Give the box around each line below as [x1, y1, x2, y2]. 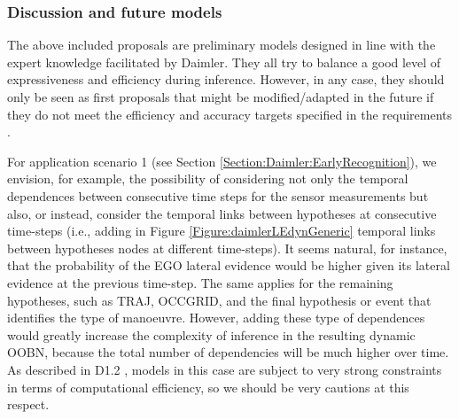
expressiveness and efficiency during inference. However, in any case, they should [7, 70, 445, 89]
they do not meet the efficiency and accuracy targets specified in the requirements [7, 105, 452, 123]
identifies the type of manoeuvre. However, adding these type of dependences [7, 308, 425, 327]
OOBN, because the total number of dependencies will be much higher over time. [7, 343, 449, 361]
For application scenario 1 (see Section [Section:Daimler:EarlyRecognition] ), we [7, 151, 437, 170]
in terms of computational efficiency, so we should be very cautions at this [7, 377, 409, 396]
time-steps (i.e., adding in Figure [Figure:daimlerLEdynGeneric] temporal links [7, 221, 436, 240]
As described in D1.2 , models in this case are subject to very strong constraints [7, 360, 442, 378]
